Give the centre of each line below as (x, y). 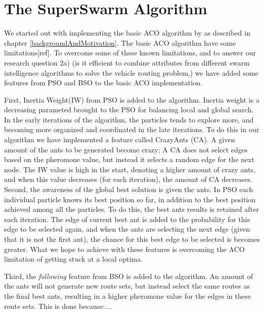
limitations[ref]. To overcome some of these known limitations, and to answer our (130, 53)
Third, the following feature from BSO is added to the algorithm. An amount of (128, 276)
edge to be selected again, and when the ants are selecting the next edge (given (127, 229)
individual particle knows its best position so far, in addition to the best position (130, 199)
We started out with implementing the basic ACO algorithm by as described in (127, 33)
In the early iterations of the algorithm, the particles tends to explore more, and (129, 119)
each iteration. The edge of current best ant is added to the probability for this (127, 219)
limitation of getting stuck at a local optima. (74, 259)
